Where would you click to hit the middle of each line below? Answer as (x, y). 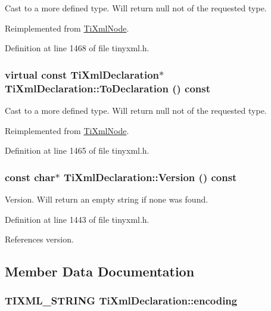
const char (30, 177)
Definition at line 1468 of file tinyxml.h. (77, 48)
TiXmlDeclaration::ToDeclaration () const (108, 88)
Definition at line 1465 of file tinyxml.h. (77, 150)
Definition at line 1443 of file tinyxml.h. (77, 219)
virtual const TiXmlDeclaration (82, 74)
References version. (39, 239)
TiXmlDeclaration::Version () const (150, 177)
